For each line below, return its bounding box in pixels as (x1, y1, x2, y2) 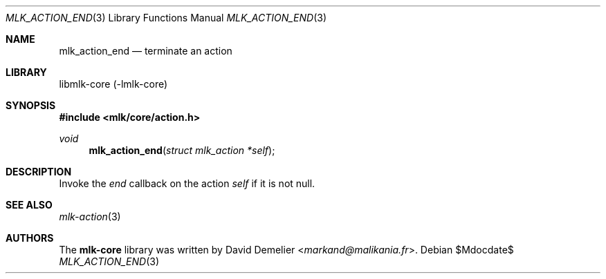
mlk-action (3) (59, 211, 121, 222)
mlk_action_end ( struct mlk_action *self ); (89, 144, 275, 156)
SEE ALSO (6, 199, 53, 211)
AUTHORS (6, 232, 54, 244)
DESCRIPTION (6, 166, 72, 177)
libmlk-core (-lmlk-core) (59, 78, 168, 90)
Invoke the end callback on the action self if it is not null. (59, 177, 315, 189)
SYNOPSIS (6, 99, 56, 111)
